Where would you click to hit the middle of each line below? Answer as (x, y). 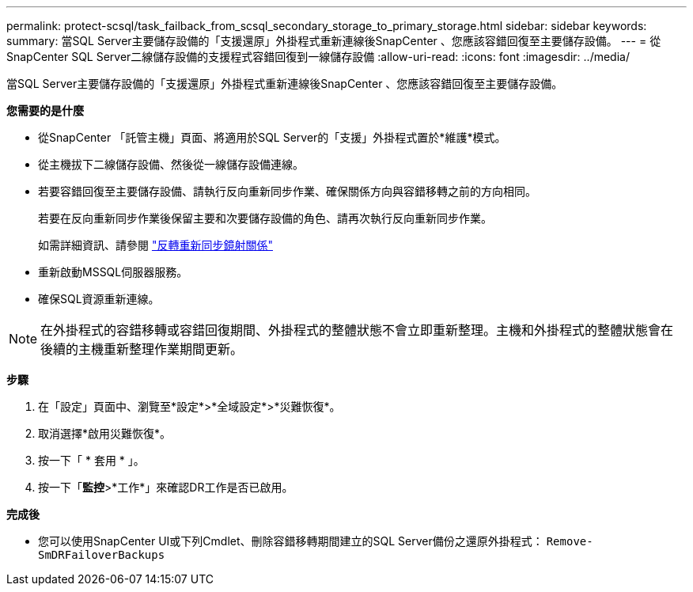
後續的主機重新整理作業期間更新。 (142, 349)
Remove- (570, 541)
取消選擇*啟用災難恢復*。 (105, 433)
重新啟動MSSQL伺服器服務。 (113, 272)
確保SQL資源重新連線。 (99, 299)
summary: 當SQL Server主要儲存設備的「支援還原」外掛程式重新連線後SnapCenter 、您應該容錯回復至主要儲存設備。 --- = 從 (334, 41)
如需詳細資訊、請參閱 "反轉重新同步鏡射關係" (155, 245)
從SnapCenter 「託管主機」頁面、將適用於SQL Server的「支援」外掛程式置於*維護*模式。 (272, 137)
